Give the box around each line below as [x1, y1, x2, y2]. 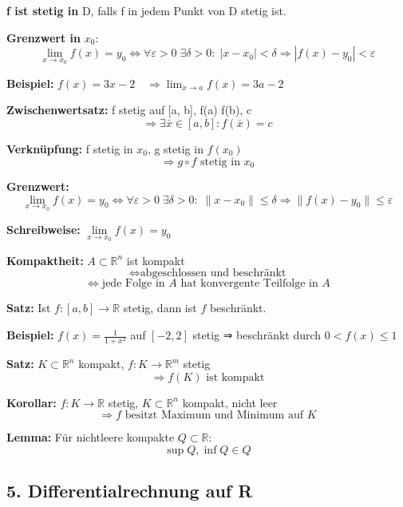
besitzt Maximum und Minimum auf [124, 410, 303, 422]
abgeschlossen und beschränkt [140, 267, 286, 279]
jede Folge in [101, 278, 165, 290]
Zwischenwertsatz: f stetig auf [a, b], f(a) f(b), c [6, 101, 252, 118]
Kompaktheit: [6, 252, 84, 268]
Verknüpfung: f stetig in [6, 141, 133, 156]
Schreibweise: [6, 221, 81, 238]
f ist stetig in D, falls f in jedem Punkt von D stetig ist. [6, 2, 286, 18]
